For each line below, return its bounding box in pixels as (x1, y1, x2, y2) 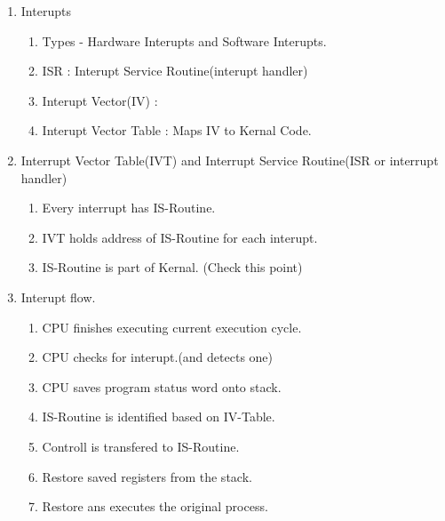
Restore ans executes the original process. (42, 497, 268, 516)
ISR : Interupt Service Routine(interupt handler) (42, 61, 308, 80)
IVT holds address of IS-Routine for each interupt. (42, 228, 318, 246)
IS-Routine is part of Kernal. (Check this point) (42, 258, 303, 277)
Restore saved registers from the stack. (42, 467, 252, 485)
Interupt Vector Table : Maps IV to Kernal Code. (42, 121, 312, 140)
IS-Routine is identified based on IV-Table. (42, 407, 275, 426)
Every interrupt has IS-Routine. (42, 198, 216, 217)
